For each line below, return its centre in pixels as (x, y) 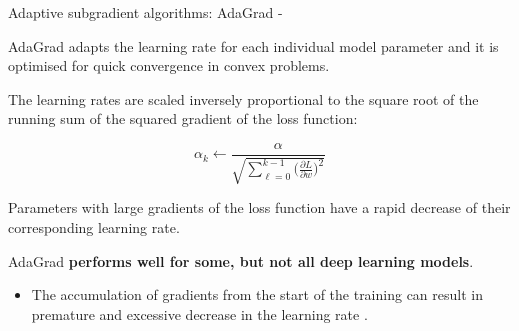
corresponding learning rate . (94, 227)
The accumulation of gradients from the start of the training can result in (257, 294)
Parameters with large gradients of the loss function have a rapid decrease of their (259, 207)
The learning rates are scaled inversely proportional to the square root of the (243, 98)
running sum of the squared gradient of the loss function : (183, 118)
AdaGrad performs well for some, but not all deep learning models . (241, 260)
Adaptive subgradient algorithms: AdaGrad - (145, 12)
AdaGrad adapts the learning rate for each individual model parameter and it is (253, 45)
